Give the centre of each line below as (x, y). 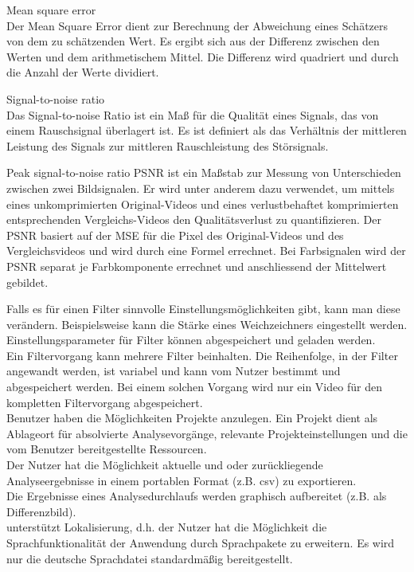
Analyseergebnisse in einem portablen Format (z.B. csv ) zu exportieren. (182, 480)
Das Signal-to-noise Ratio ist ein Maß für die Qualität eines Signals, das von (193, 114)
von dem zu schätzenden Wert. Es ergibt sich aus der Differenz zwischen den (193, 41)
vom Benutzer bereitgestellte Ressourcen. (107, 449)
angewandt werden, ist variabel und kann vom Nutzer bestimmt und (174, 371)
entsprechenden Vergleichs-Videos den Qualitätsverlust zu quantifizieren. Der (194, 219)
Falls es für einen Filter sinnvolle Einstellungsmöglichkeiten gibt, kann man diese (203, 309)
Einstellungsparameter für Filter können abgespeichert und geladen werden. (191, 340)
